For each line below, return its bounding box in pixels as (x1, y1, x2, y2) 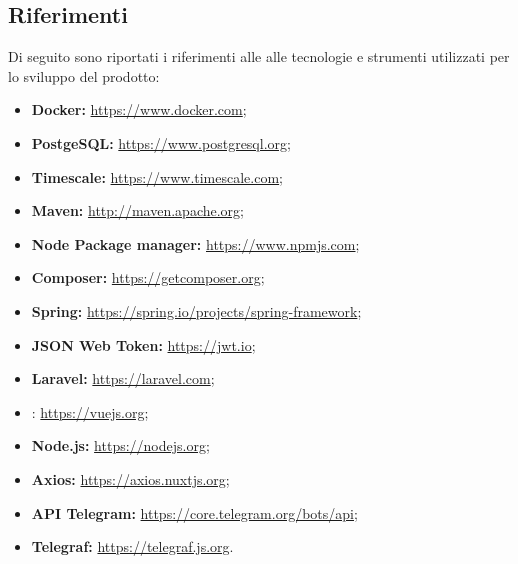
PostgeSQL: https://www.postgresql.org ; (31, 132, 291, 153)
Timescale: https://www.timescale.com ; (31, 166, 284, 187)
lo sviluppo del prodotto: (8, 65, 160, 86)
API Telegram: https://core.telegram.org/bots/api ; (31, 502, 358, 523)
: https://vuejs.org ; (31, 401, 149, 422)
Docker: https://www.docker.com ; (31, 99, 247, 120)
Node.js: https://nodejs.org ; (31, 435, 210, 456)
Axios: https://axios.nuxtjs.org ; (31, 468, 230, 489)
